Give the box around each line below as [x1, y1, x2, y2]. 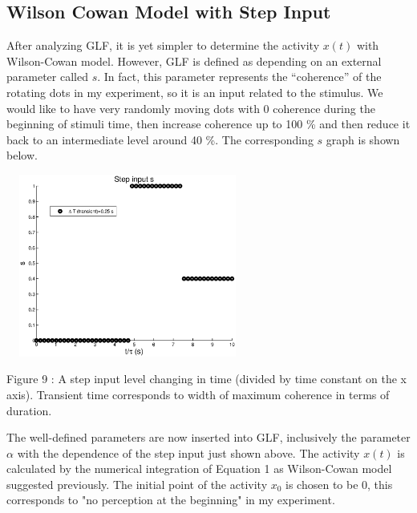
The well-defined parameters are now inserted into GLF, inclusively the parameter [6, 429, 411, 446]
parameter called [6, 68, 88, 85]
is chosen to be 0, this [285, 475, 393, 492]
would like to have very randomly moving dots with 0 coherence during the [6, 99, 375, 116]
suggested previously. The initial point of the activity [6, 475, 268, 492]
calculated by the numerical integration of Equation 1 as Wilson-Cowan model [6, 460, 392, 477]
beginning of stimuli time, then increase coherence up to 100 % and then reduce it [6, 115, 411, 132]
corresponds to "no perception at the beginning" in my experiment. [6, 491, 335, 508]
